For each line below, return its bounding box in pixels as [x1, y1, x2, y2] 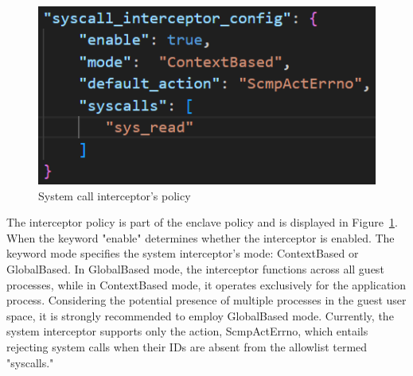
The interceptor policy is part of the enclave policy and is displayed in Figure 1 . [6, 214, 398, 231]
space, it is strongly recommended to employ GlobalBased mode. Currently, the [6, 307, 394, 324]
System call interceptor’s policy [38, 187, 191, 204]
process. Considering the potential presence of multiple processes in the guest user [6, 292, 407, 308]
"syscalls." [6, 354, 54, 370]
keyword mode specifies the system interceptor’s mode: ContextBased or [6, 245, 359, 262]
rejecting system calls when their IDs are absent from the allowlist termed [6, 339, 368, 355]
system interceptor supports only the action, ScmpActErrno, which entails [6, 323, 368, 339]
